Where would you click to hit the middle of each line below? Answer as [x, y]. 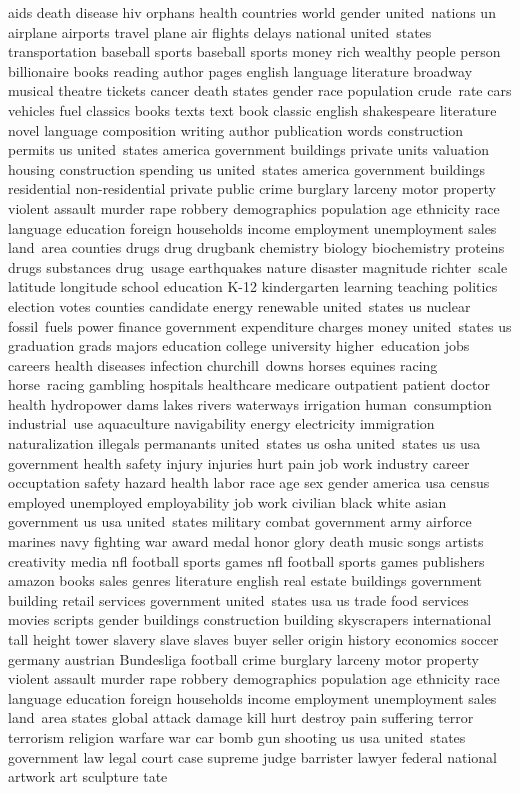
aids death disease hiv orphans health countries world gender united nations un [252, 12]
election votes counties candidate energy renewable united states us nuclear [239, 305]
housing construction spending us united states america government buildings [247, 168]
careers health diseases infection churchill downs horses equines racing [223, 364]
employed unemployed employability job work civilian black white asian [227, 501]
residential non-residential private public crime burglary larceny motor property [252, 188]
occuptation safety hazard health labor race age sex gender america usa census [249, 482]
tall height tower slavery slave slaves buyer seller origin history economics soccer [253, 639]
